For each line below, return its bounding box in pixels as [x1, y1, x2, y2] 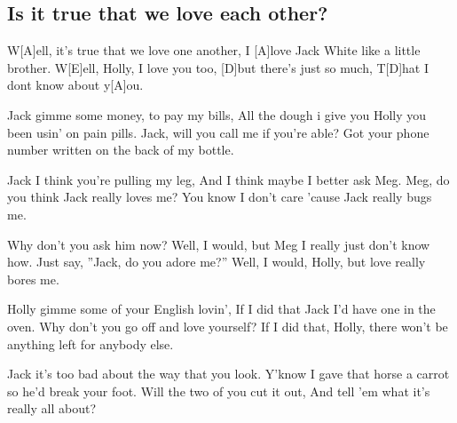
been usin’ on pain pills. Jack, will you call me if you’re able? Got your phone [7, 123, 429, 141]
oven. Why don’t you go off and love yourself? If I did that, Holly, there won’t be [7, 316, 448, 335]
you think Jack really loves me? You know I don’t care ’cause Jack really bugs [7, 188, 432, 206]
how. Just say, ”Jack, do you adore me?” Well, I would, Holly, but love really [7, 252, 426, 271]
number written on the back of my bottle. [7, 140, 234, 159]
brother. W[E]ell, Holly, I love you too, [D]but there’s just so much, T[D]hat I [7, 58, 429, 76]
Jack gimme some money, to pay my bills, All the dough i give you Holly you [7, 105, 427, 124]
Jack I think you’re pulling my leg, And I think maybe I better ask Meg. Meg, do [7, 170, 450, 188]
